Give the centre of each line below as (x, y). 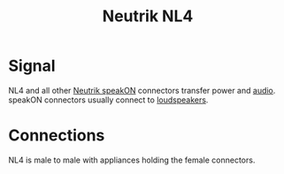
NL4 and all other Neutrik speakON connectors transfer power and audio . (142, 90)
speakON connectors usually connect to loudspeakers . (108, 100)
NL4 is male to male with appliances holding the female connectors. (132, 160)
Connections (57, 136)
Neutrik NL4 (148, 16)
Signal (32, 66)
